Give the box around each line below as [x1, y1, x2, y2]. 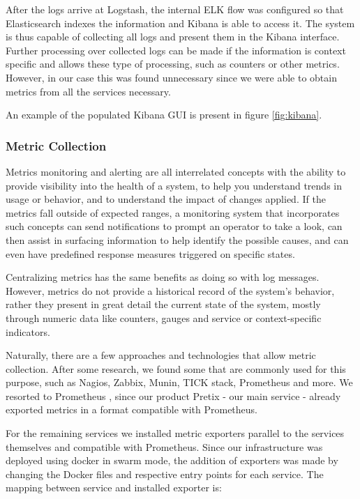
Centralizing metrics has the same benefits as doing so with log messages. [6, 270, 320, 284]
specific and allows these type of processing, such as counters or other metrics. [6, 56, 340, 71]
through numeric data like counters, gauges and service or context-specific [6, 310, 322, 325]
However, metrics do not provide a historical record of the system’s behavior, [6, 283, 335, 298]
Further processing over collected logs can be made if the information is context [6, 43, 346, 57]
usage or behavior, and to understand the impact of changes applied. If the [6, 192, 326, 206]
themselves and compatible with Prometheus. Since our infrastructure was [6, 439, 323, 454]
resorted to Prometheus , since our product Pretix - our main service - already [6, 388, 341, 403]
